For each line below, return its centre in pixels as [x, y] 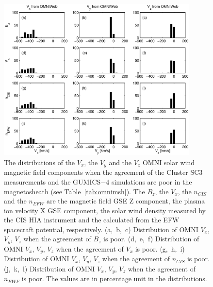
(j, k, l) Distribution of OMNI [49, 268]
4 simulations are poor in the [149, 181]
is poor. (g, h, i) [160, 248]
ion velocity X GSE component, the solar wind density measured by [105, 210]
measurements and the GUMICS [52, 181]
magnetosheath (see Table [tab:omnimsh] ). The [74, 191]
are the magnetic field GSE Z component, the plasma [126, 201]
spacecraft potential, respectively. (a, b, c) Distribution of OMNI [101, 229]
